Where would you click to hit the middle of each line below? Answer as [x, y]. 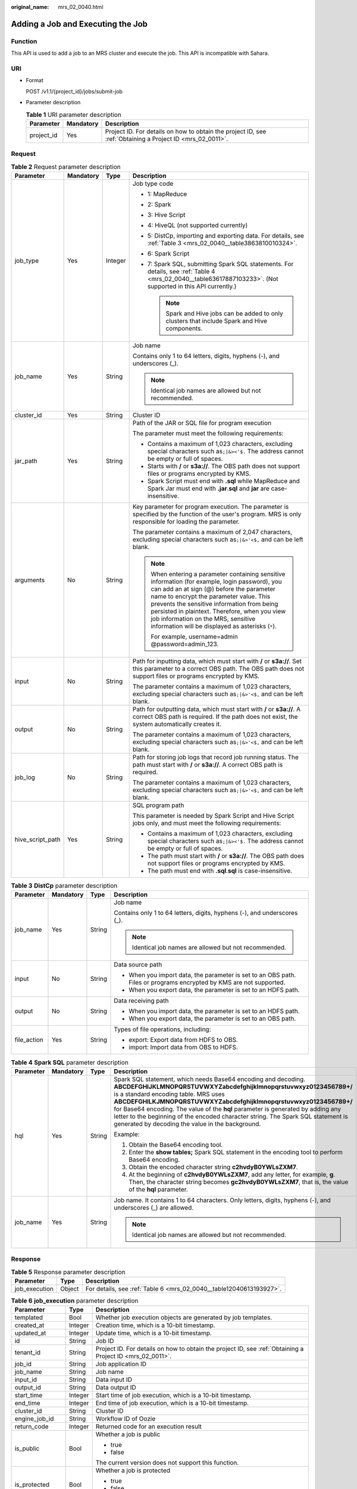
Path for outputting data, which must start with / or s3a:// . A [216, 709]
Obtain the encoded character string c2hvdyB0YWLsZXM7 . [213, 1167]
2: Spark [159, 204]
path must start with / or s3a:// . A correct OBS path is [208, 764]
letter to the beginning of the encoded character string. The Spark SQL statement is [231, 1116]
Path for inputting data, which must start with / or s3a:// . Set [217, 661]
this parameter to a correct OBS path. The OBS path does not [218, 668]
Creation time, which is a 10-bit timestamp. [155, 1325]
